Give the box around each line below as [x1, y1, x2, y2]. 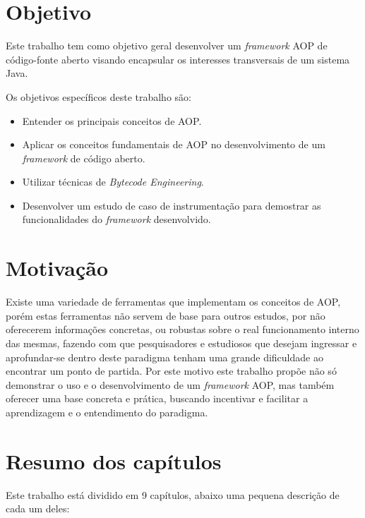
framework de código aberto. [22, 150, 145, 165]
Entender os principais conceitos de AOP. [22, 113, 202, 128]
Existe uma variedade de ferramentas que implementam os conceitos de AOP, [6, 294, 341, 309]
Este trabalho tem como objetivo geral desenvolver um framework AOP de [6, 38, 328, 53]
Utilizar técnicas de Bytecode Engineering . [22, 174, 204, 189]
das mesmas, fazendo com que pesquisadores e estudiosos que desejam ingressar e [6, 335, 357, 350]
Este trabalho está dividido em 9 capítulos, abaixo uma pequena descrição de [6, 487, 340, 502]
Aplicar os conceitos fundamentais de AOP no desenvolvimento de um [22, 137, 325, 152]
